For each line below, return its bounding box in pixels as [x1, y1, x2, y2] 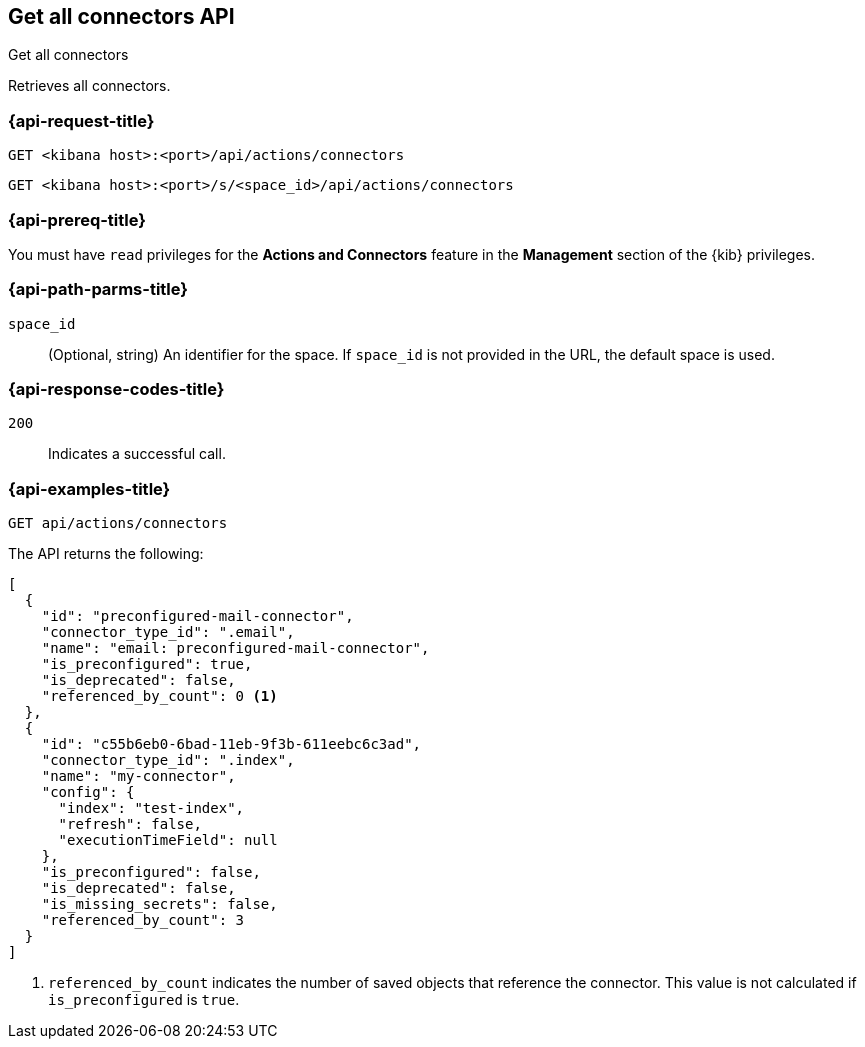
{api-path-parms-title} [8, 279, 188, 300]
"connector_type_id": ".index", [41, 752, 295, 769]
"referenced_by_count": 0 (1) [41, 688, 278, 705]
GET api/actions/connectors [8, 515, 228, 532]
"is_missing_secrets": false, [41, 896, 278, 913]
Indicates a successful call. [48, 445, 226, 463]
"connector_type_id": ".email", [41, 624, 295, 641]
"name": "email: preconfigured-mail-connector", [41, 640, 430, 657]
